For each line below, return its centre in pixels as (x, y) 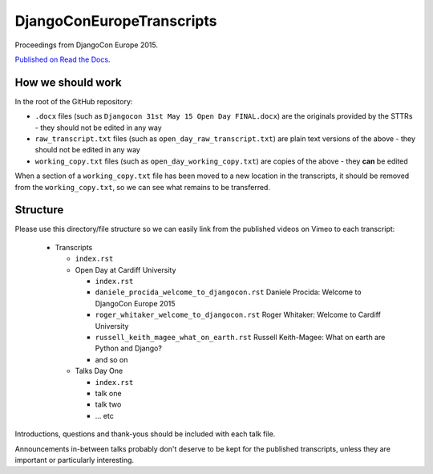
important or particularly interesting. (75, 460)
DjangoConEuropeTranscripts (116, 21)
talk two (108, 404)
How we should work (68, 82)
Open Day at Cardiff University (125, 269)
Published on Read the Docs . (63, 59)
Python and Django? (128, 348)
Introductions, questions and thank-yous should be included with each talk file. (145, 434)
